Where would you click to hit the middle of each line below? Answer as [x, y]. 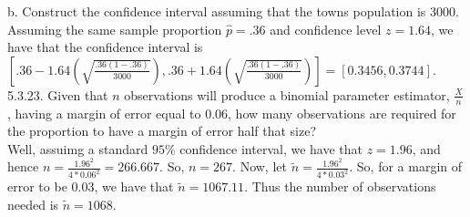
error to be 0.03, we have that [91, 186]
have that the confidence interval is [105, 47]
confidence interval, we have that [271, 148]
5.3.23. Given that [58, 94]
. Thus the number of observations [340, 186]
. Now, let [260, 166]
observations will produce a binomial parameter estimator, [287, 94]
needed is [33, 204]
